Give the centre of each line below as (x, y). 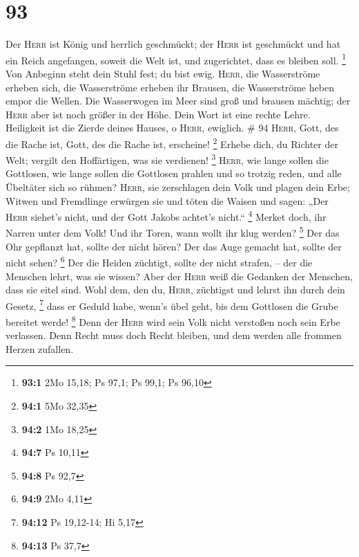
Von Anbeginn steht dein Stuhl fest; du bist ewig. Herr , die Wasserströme (163, 73)
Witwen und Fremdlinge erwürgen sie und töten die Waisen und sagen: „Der (167, 200)
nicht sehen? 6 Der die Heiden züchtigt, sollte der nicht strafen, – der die (159, 261)
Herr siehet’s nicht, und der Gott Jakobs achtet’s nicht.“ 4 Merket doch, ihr (166, 216)
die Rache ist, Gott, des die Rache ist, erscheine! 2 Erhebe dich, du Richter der (172, 143)
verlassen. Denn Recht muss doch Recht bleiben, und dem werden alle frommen (174, 335)
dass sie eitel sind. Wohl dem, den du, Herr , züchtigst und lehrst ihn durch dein (175, 290)
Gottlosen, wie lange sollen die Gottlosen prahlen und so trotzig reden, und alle (174, 173)
